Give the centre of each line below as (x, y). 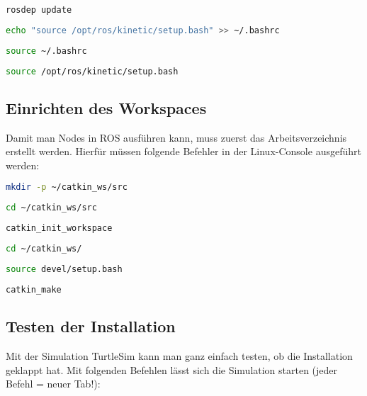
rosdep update (39, 10)
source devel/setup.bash (64, 269)
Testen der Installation (91, 326)
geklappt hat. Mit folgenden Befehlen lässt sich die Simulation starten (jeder (172, 369)
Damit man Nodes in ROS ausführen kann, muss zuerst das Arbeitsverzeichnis (176, 137)
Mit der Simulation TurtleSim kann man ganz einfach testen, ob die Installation (179, 355)
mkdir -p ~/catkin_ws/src (67, 187)
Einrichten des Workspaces (106, 107)
